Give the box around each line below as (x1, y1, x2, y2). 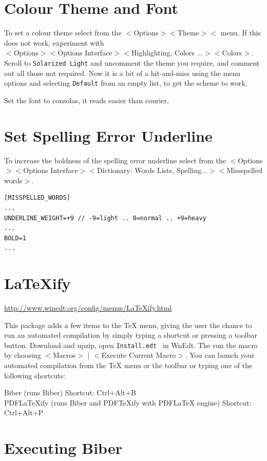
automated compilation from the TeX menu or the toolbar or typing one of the (4, 360, 253, 371)
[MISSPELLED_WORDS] (4, 194, 70, 202)
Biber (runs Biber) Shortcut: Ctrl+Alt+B (4, 387, 136, 398)
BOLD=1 (4, 234, 26, 242)
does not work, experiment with (4, 37, 104, 48)
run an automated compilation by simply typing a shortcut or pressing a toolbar (4, 330, 257, 340)
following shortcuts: (4, 370, 66, 380)
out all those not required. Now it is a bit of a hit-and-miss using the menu (4, 67, 240, 78)
